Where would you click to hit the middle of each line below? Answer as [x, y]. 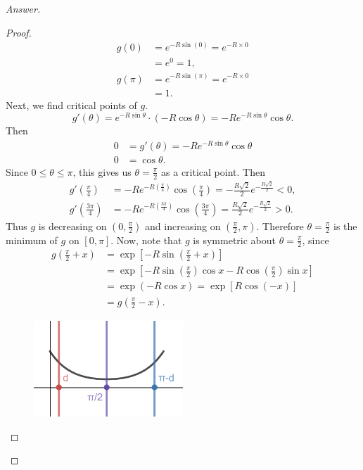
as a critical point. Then [213, 171]
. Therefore [280, 226]
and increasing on [183, 226]
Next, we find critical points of [71, 104]
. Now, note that [146, 240]
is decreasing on [72, 226]
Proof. [19, 32]
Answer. [23, 8]
